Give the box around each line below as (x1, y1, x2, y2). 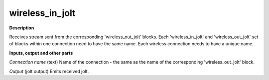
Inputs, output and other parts (9, 50, 73, 56)
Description (9, 25, 34, 31)
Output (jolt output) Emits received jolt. (9, 68, 89, 74)
